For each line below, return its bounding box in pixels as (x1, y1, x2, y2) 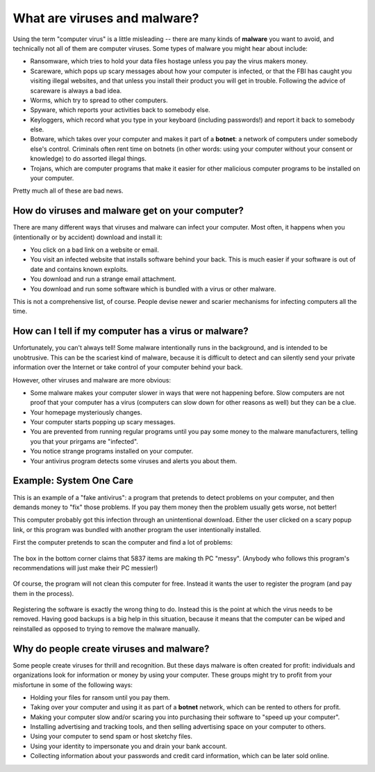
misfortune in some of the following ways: (12, 680, 133, 689)
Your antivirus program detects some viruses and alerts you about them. (30, 456, 237, 465)
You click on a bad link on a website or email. (30, 246, 159, 254)
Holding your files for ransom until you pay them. (30, 693, 170, 702)
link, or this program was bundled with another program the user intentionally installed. (12, 525, 262, 533)
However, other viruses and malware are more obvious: (12, 376, 172, 384)
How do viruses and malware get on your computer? (12, 205, 244, 217)
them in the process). (12, 589, 74, 597)
